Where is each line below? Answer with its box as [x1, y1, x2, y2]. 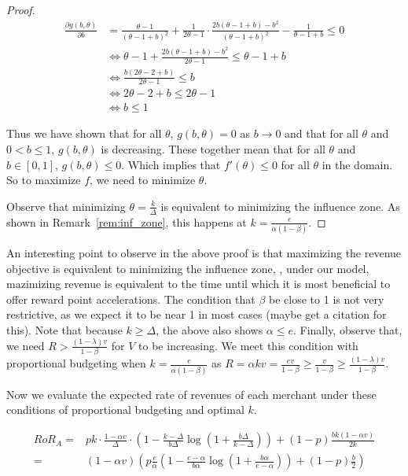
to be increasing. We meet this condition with [138, 337, 358, 353]
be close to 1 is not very [269, 290, 384, 307]
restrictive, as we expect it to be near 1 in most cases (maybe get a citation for [6, 306, 387, 323]
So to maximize [6, 172, 81, 188]
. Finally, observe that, [292, 321, 402, 338]
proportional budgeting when [6, 355, 146, 371]
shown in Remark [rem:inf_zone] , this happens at [6, 213, 247, 230]
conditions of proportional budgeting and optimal [6, 401, 244, 418]
